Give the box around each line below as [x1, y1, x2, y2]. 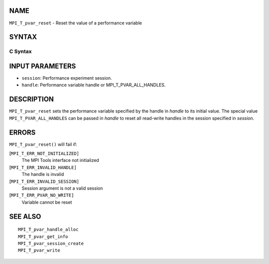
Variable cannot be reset [21, 199, 72, 205]
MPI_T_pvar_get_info [18, 234, 68, 239]
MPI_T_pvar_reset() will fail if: [9, 141, 77, 147]
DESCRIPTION [9, 95, 54, 104]
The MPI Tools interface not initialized [21, 157, 99, 163]
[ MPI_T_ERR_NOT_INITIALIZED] [9, 150, 80, 156]
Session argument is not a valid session [21, 185, 103, 191]
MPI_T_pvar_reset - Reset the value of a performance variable [9, 20, 142, 26]
